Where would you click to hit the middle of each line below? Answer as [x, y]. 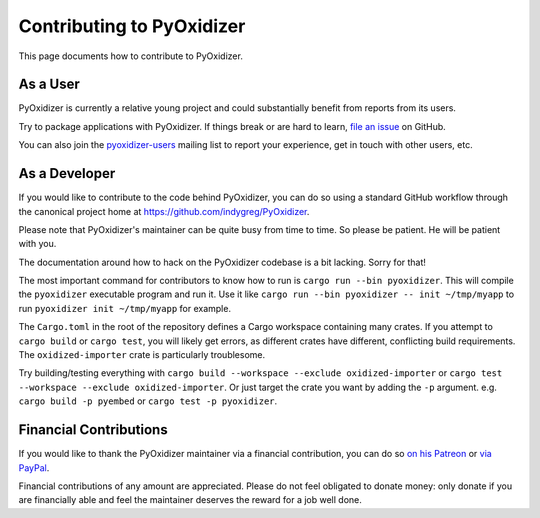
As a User [49, 84]
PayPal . [34, 467]
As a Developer [67, 173]
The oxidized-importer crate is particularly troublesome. [142, 355]
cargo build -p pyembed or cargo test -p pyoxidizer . [148, 401]
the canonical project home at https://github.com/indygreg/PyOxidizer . [164, 211]
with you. [37, 244]
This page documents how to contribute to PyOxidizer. [131, 56]
